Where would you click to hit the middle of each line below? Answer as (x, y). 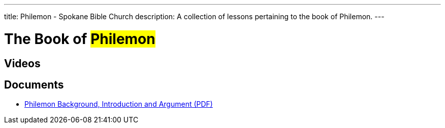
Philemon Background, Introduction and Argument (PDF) (119, 104)
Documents (34, 84)
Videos (22, 63)
